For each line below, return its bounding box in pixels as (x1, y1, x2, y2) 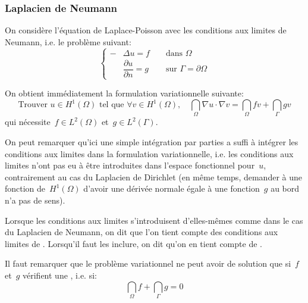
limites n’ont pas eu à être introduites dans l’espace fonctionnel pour (5, 159, 255, 171)
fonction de (5, 182, 46, 195)
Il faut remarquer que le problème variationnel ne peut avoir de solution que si (5, 257, 291, 270)
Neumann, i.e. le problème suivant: (5, 35, 131, 48)
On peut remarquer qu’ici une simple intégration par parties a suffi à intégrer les (5, 136, 298, 148)
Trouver (18, 101, 48, 110)
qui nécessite (5, 115, 51, 128)
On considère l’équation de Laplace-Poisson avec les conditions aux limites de (5, 24, 287, 36)
